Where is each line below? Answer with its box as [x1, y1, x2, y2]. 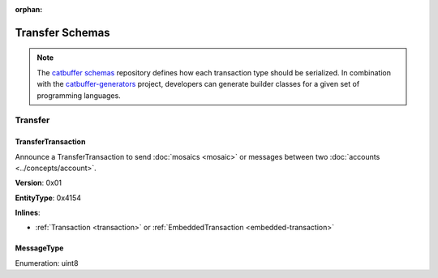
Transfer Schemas [15, 25, 110, 40]
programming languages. [36, 90, 121, 101]
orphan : [15, 5, 43, 14]
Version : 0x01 [15, 178, 62, 188]
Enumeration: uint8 [15, 258, 79, 267]
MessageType [15, 243, 64, 253]
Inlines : [15, 207, 41, 218]
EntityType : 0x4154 [15, 193, 81, 203]
